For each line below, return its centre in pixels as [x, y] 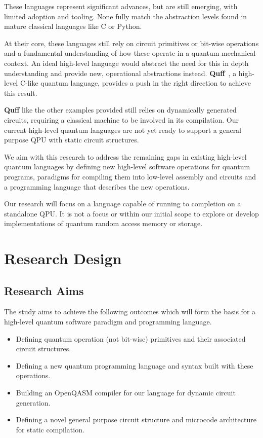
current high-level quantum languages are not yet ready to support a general [123, 130]
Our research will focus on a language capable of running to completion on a [123, 204]
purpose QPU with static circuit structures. [72, 140]
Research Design [63, 258]
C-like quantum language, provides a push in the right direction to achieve [135, 83]
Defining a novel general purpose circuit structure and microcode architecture [136, 419]
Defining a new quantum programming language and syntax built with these [135, 365]
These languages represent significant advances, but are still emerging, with [121, 6]
